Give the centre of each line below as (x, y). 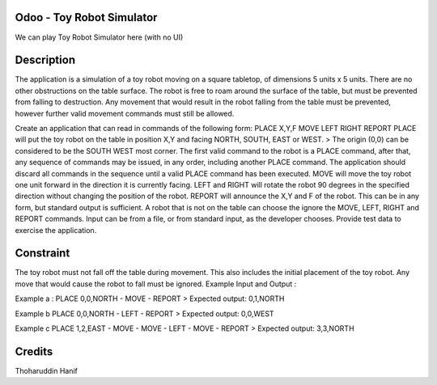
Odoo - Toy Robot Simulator (86, 17)
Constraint (42, 254)
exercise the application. (56, 230)
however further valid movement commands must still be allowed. (125, 113)
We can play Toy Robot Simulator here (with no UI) (99, 37)
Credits (34, 351)
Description (45, 60)
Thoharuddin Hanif (47, 370)
